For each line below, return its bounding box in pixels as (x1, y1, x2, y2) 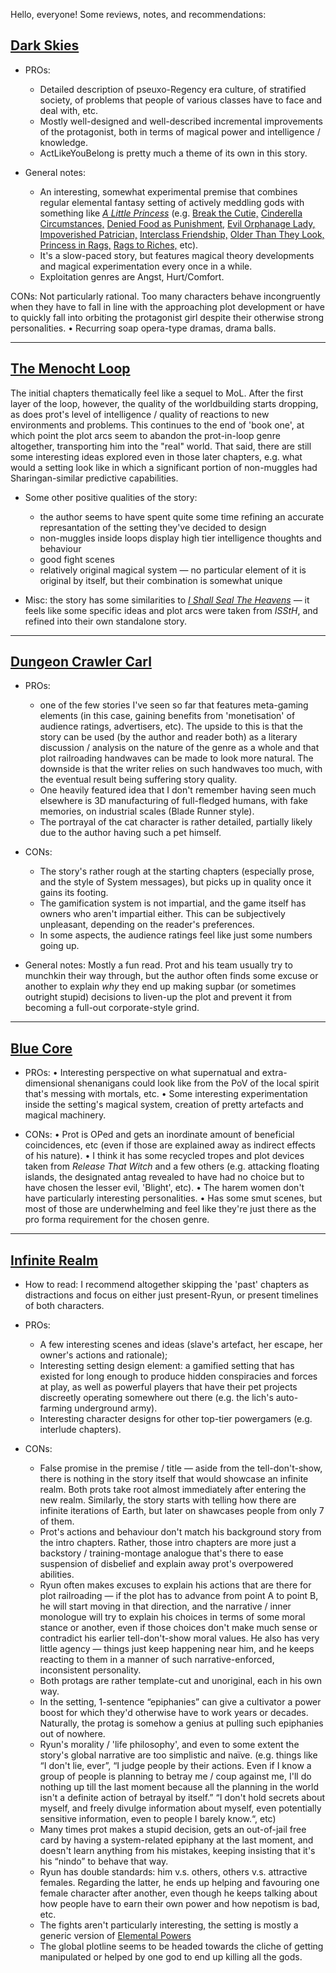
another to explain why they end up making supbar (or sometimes (24, 980, 297, 993)
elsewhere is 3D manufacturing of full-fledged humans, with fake (39, 795, 308, 807)
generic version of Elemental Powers (39, 1930, 192, 1942)
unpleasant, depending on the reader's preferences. (39, 919, 255, 931)
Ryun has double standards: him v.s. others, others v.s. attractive (39, 1866, 308, 1878)
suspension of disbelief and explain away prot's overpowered (39, 1558, 294, 1570)
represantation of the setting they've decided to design (39, 521, 267, 533)
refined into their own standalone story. (24, 615, 188, 627)
